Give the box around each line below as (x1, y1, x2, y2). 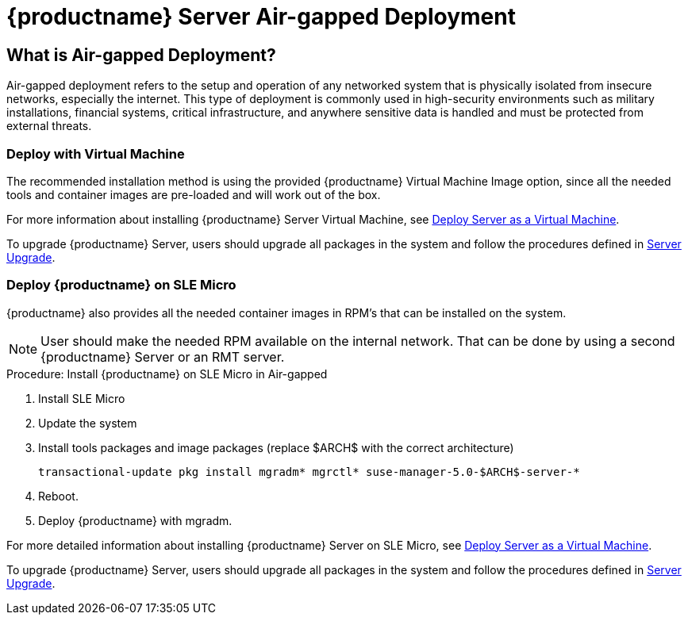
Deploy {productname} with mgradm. (38, 513, 233, 527)
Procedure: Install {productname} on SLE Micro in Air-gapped (6, 366, 328, 381)
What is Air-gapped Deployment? (6, 44, 276, 65)
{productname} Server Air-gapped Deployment (6, 3, 516, 30)
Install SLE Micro (38, 391, 125, 405)
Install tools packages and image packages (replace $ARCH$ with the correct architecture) (38, 440, 514, 454)
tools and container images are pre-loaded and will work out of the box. (6, 187, 381, 201)
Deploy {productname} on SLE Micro (6, 277, 236, 293)
